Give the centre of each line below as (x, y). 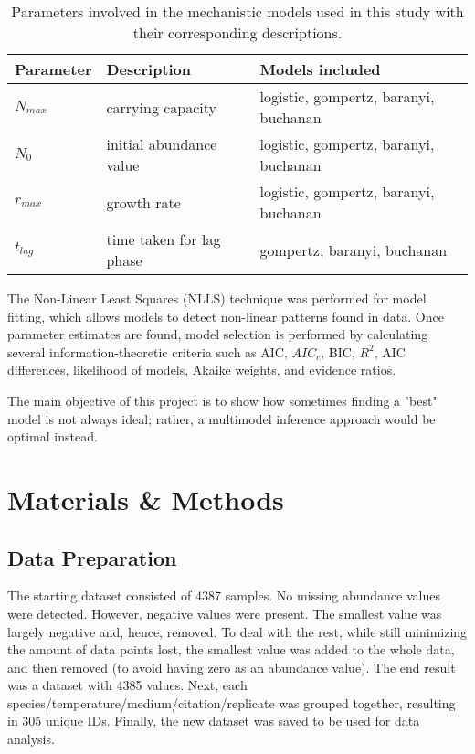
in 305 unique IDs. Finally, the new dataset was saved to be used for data (214, 721)
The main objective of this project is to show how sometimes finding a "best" (222, 400)
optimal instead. (53, 436)
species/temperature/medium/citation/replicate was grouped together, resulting (232, 702)
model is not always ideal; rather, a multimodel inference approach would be (222, 418)
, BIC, (338, 351)
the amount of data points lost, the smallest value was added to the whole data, (231, 649)
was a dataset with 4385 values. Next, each (127, 685)
